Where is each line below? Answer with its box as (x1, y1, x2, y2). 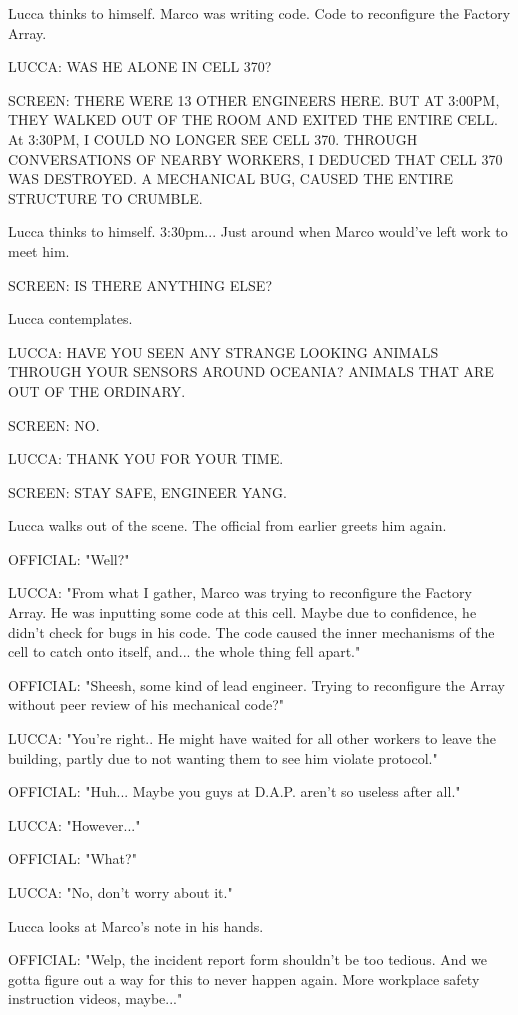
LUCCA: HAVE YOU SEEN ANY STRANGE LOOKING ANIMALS (8, 341, 439, 362)
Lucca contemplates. (8, 308, 133, 329)
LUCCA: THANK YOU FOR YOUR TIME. (8, 448, 284, 469)
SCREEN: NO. (8, 414, 100, 435)
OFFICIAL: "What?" (8, 848, 137, 869)
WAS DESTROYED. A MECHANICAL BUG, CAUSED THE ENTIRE (8, 168, 454, 189)
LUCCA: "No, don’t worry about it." (8, 882, 233, 902)
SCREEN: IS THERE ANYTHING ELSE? (8, 274, 272, 295)
